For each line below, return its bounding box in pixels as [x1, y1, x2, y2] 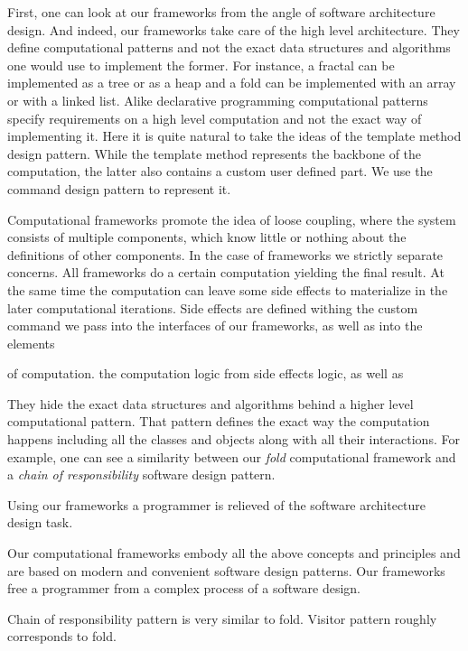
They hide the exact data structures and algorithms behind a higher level [7, 394, 414, 413]
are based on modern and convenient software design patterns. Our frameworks [7, 561, 445, 580]
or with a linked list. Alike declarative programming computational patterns [7, 90, 428, 109]
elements [7, 333, 55, 352]
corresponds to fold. [7, 627, 117, 646]
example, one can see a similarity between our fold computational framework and [7, 447, 456, 466]
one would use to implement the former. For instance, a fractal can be [7, 55, 395, 74]
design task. [7, 513, 73, 532]
